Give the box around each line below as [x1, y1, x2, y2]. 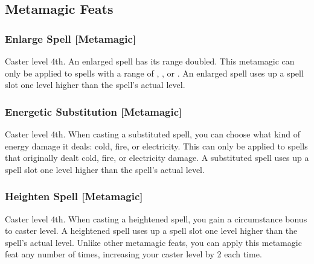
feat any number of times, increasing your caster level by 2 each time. [5, 248, 262, 260]
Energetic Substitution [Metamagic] [5, 104, 182, 119]
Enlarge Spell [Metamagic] [5, 31, 136, 46]
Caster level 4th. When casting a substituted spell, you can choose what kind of [5, 128, 300, 140]
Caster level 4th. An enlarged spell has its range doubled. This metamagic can [5, 55, 295, 67]
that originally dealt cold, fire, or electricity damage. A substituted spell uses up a [5, 151, 309, 164]
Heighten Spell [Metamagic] [5, 189, 143, 204]
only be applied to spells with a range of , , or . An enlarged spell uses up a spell [5, 66, 304, 79]
